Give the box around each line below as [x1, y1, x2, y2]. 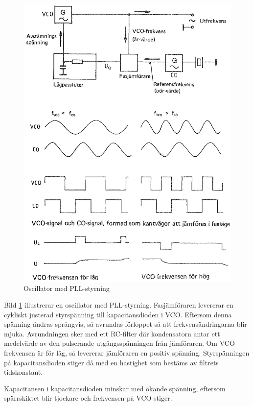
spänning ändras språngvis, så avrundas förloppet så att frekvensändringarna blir [4, 319, 247, 329]
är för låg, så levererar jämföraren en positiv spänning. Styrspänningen [37, 347, 250, 358]
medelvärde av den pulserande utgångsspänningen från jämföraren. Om [4, 338, 218, 348]
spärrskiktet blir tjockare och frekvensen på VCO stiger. [4, 393, 172, 403]
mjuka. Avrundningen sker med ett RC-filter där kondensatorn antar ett [4, 328, 220, 338]
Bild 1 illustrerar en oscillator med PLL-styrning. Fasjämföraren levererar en [4, 299, 233, 310]
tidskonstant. [4, 367, 43, 377]
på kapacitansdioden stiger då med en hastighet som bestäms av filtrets [4, 357, 219, 367]
